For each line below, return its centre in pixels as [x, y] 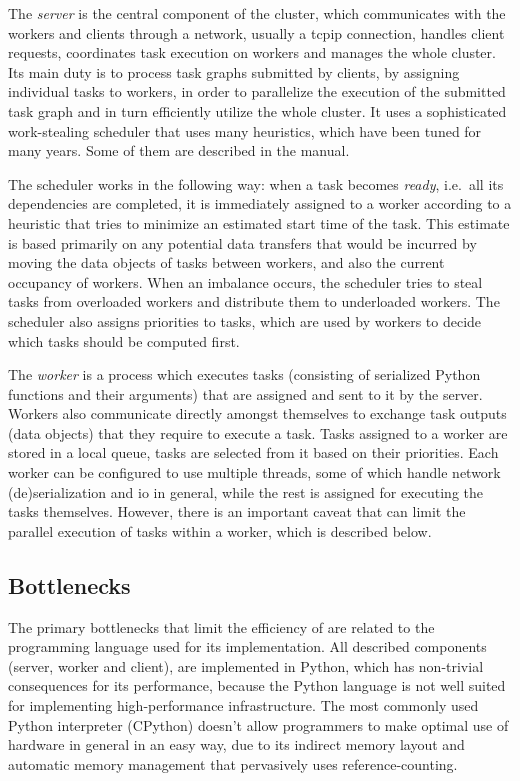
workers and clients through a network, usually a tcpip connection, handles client [256, 32]
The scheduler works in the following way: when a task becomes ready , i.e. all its [256, 183]
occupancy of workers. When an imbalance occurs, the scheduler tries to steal [245, 281]
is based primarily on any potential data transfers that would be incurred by [242, 242]
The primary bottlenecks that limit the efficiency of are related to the [221, 626]
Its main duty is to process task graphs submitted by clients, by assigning [234, 71]
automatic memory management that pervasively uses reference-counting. [233, 763]
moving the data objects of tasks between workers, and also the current [226, 262]
